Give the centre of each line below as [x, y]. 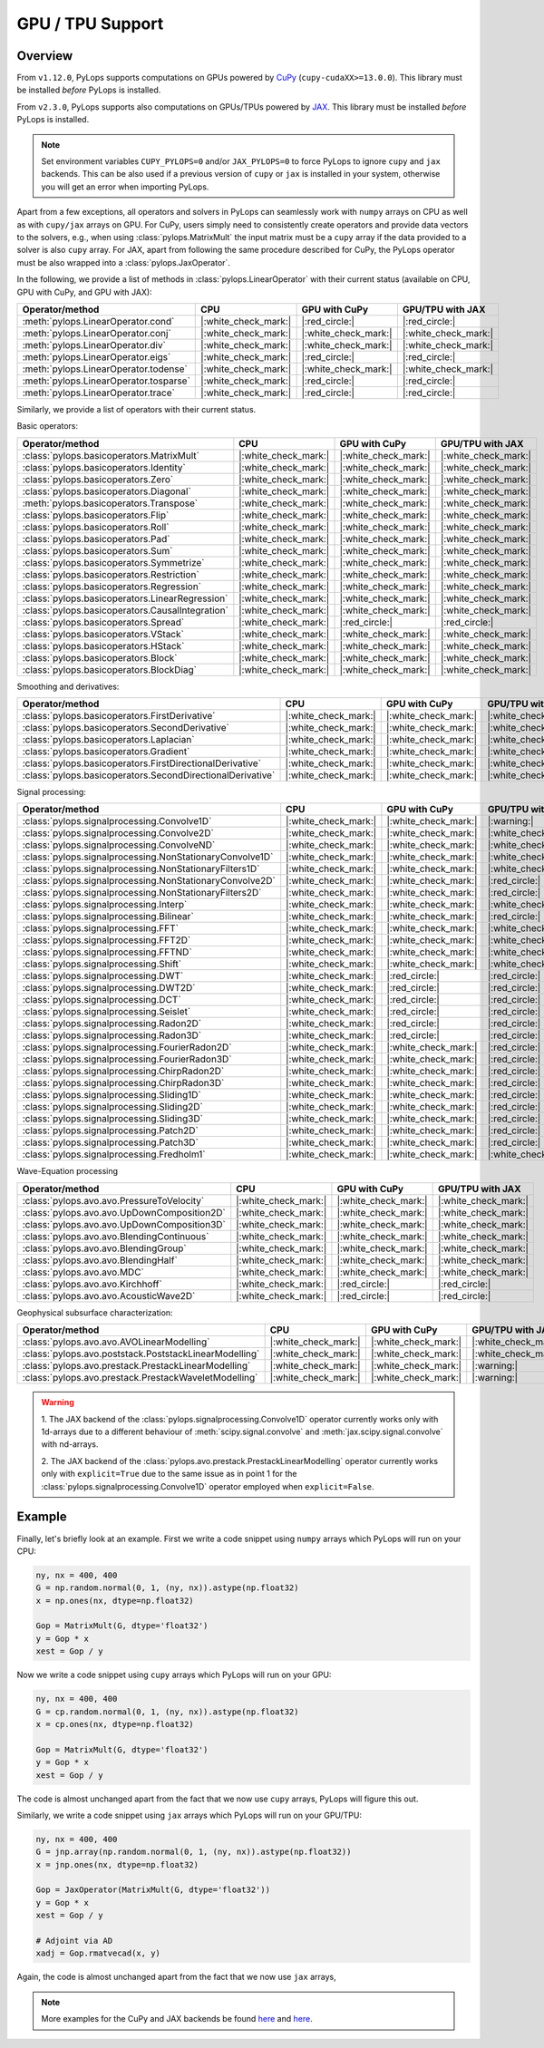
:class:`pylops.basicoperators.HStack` [103, 645]
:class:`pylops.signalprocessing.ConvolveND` [119, 845]
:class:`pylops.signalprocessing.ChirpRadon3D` [123, 1083]
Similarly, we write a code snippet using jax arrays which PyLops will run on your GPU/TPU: [189, 1815]
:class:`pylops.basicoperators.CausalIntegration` [125, 610]
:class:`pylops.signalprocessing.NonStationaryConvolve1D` [148, 857]
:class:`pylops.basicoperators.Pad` [96, 539]
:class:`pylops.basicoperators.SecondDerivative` [126, 728]
